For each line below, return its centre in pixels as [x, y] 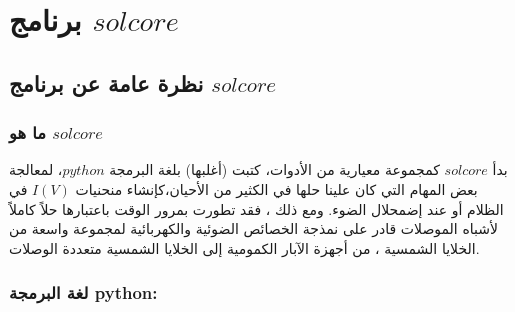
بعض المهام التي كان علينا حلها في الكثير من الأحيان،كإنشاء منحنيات [276, 188]
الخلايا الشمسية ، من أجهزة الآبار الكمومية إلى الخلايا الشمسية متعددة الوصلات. [244, 247]
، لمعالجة [36, 169]
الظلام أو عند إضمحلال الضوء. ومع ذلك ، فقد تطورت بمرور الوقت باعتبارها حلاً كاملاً [256, 208]
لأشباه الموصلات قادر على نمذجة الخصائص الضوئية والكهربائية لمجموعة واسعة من [253, 228]
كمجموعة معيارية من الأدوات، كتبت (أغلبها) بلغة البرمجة [274, 169]
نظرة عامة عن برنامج [106, 82]
